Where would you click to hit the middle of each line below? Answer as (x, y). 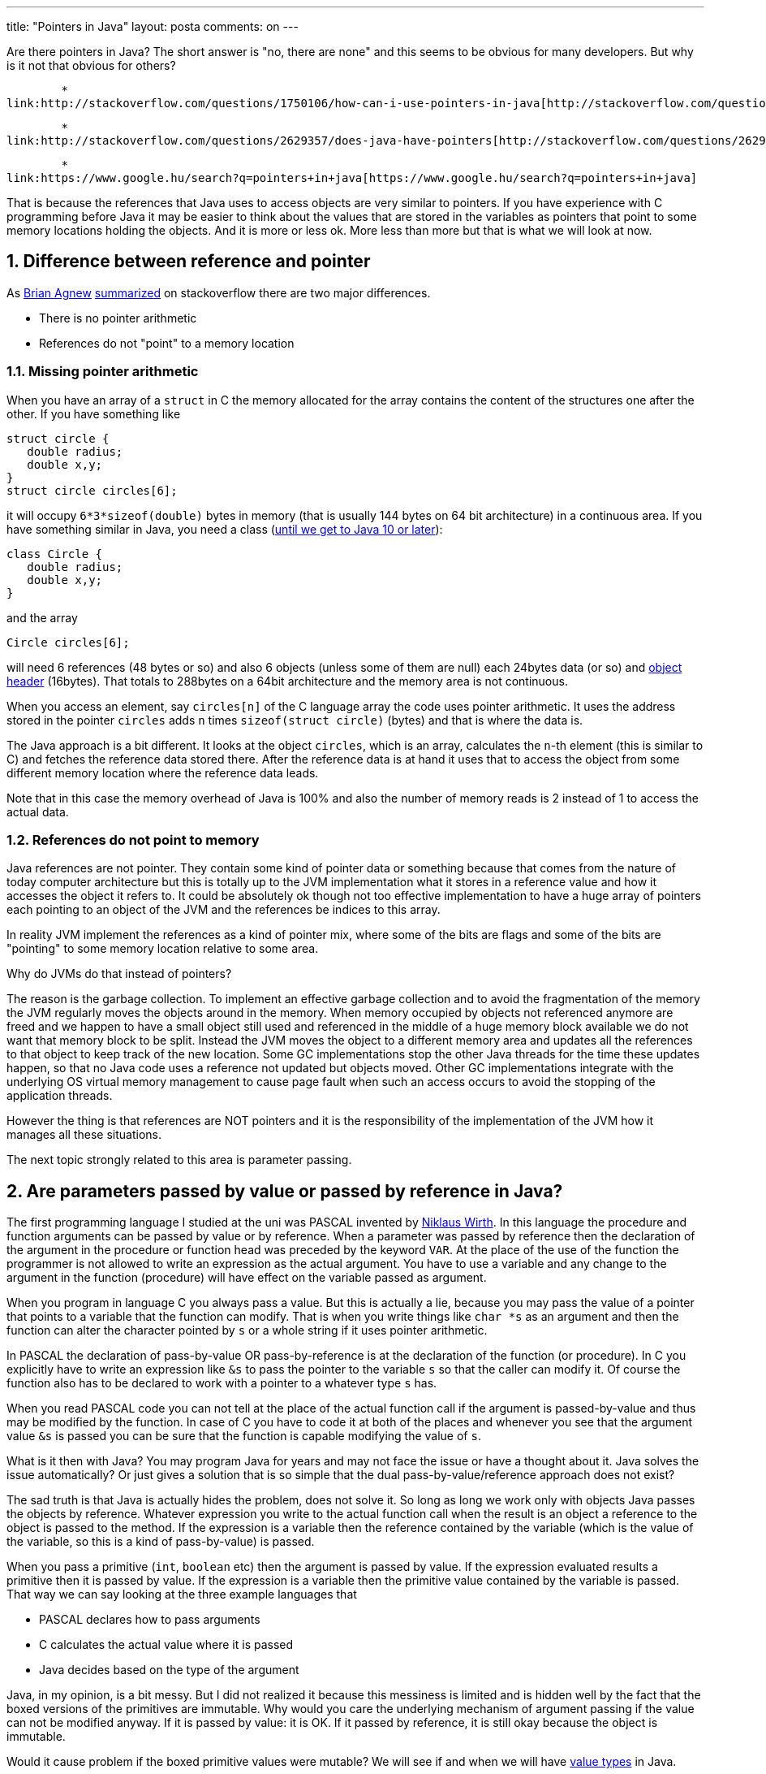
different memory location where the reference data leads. (163, 772)
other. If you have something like (94, 413)
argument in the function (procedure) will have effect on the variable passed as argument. (247, 1278)
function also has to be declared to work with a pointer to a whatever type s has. (222, 1383)
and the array (42, 617)
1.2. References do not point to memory (133, 839)
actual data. (38, 811)
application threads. (60, 1096)
